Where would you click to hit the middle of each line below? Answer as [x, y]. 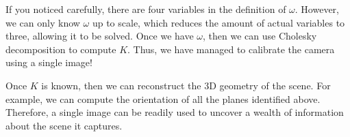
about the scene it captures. [64, 125]
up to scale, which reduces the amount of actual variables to [218, 22]
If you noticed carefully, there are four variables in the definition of [146, 9]
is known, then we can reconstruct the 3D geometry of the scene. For [186, 85]
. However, [317, 9]
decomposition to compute [61, 49]
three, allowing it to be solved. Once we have [100, 36]
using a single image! [49, 62]
